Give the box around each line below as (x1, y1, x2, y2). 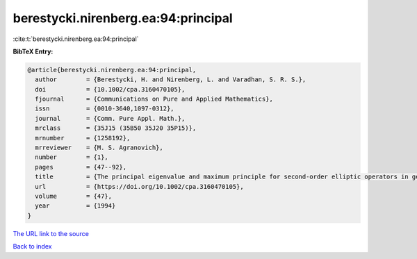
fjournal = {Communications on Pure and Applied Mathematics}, (35, 95, 274, 103)
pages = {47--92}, (35, 163, 127, 171)
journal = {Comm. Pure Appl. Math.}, (35, 115, 186, 122)
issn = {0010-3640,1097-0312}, (35, 105, 174, 112)
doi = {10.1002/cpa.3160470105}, (35, 85, 186, 93)
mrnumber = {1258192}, (35, 134, 131, 142)
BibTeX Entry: (13, 47, 54, 56)
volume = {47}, (35, 192, 113, 200)
